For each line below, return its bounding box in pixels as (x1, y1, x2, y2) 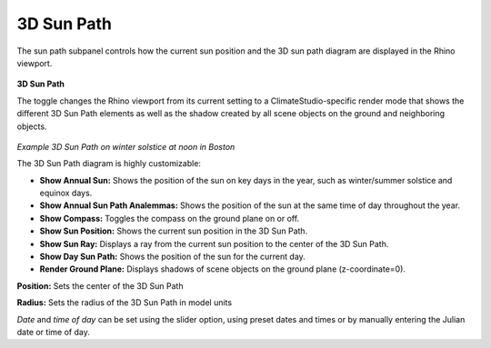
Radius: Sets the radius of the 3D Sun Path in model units (16, 297, 232, 308)
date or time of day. (16, 326, 90, 337)
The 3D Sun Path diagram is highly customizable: (16, 158, 202, 169)
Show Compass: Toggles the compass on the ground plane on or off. (39, 213, 300, 224)
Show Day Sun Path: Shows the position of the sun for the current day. (39, 251, 306, 263)
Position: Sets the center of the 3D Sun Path (16, 280, 184, 291)
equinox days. (39, 187, 93, 199)
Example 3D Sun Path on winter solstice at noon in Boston (16, 141, 235, 152)
